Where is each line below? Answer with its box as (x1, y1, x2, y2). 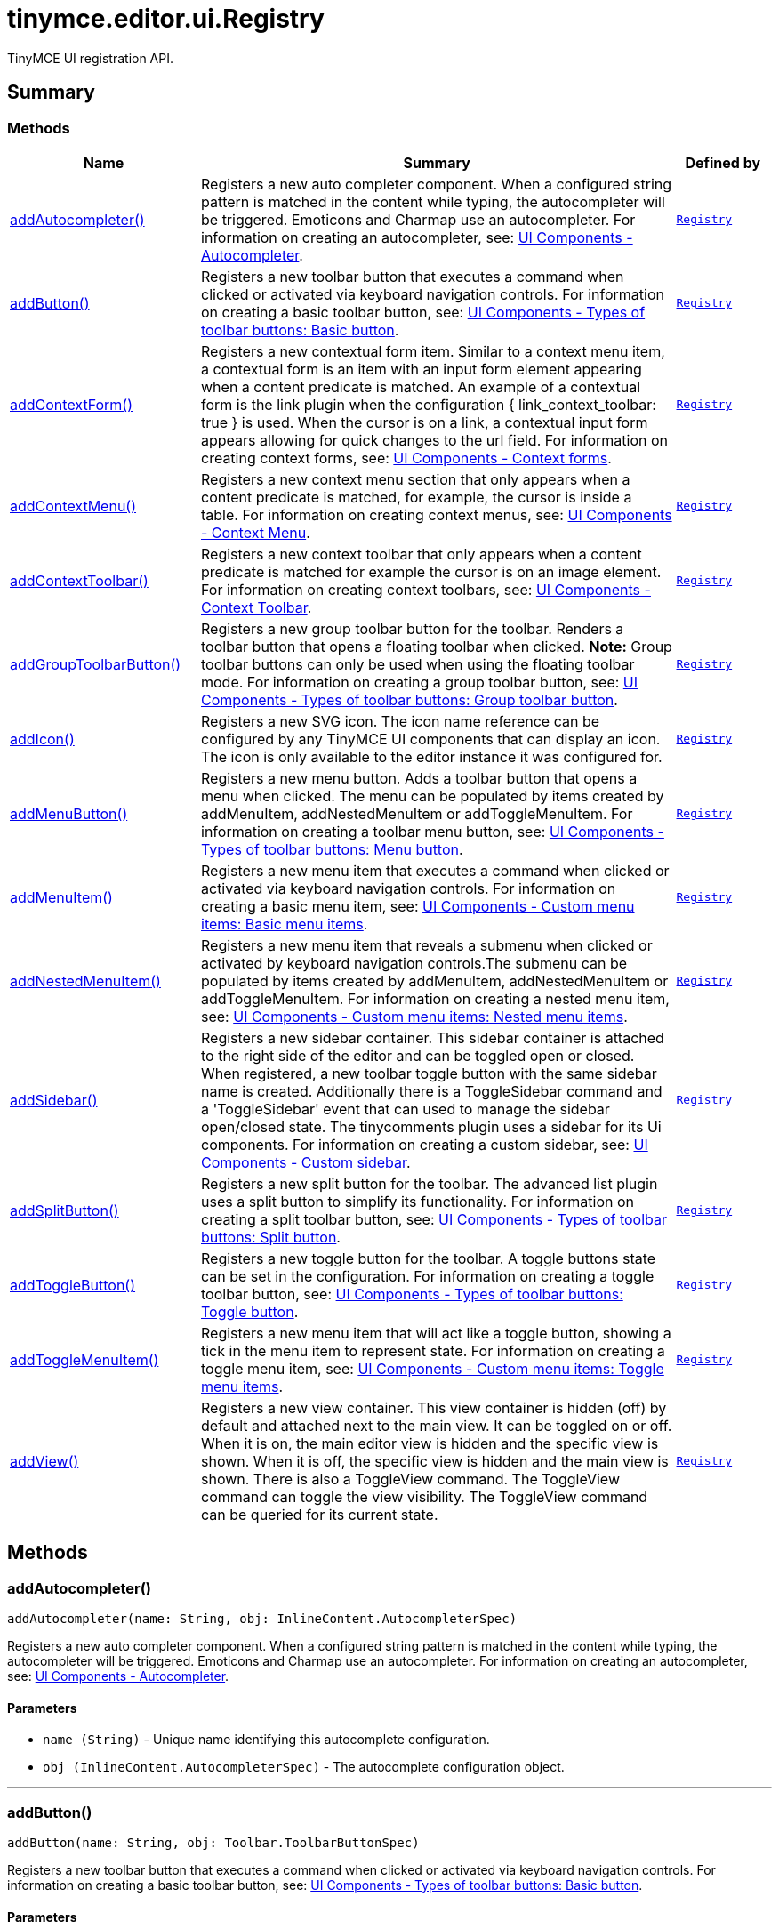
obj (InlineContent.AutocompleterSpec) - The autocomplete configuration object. (43, 1759, 565, 1775)
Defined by (685, 153, 761, 172)
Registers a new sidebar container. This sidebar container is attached (201, 1028, 664, 1047)
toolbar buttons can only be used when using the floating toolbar (201, 655, 635, 673)
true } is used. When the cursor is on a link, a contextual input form (201, 413, 648, 431)
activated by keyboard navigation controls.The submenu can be (201, 953, 628, 972)
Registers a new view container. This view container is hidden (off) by (201, 1398, 667, 1417)
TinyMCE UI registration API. (7, 50, 174, 66)
